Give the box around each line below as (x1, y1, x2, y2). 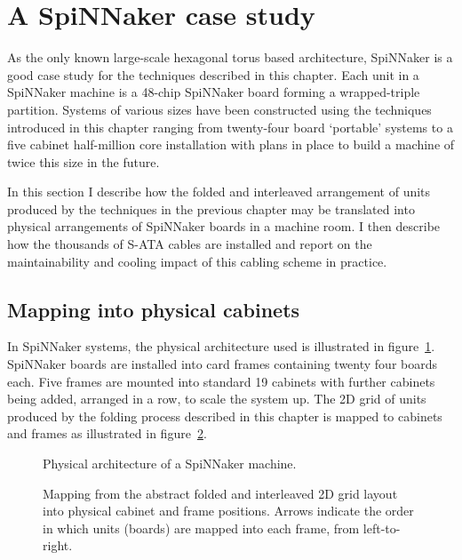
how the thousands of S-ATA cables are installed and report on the (7, 235, 372, 253)
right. (43, 536, 73, 555)
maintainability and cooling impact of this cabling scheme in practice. (7, 252, 387, 270)
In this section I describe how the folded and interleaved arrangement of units (7, 182, 431, 201)
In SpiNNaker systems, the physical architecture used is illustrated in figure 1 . (7, 337, 435, 356)
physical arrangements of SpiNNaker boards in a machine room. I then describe (7, 217, 441, 236)
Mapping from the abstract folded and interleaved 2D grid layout (43, 484, 398, 502)
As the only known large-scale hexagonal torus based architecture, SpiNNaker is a (7, 48, 453, 67)
